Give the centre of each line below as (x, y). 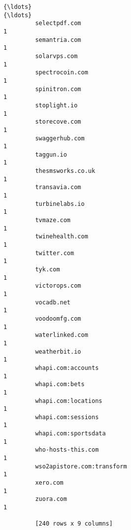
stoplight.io (56, 105)
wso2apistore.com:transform (81, 466)
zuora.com (51, 499)
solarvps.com (56, 56)
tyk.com (48, 269)
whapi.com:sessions (67, 417)
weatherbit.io (58, 351)
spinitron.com (58, 89)
